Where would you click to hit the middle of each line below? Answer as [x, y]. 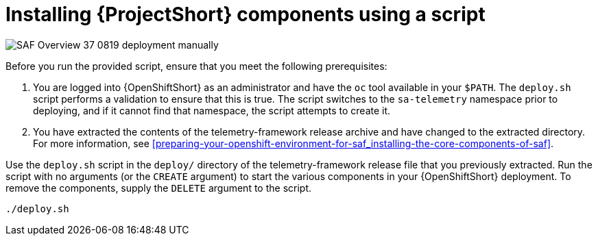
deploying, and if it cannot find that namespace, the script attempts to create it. [212, 110]
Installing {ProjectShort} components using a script [246, 14]
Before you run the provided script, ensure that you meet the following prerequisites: [196, 66]
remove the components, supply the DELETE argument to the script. [159, 188]
